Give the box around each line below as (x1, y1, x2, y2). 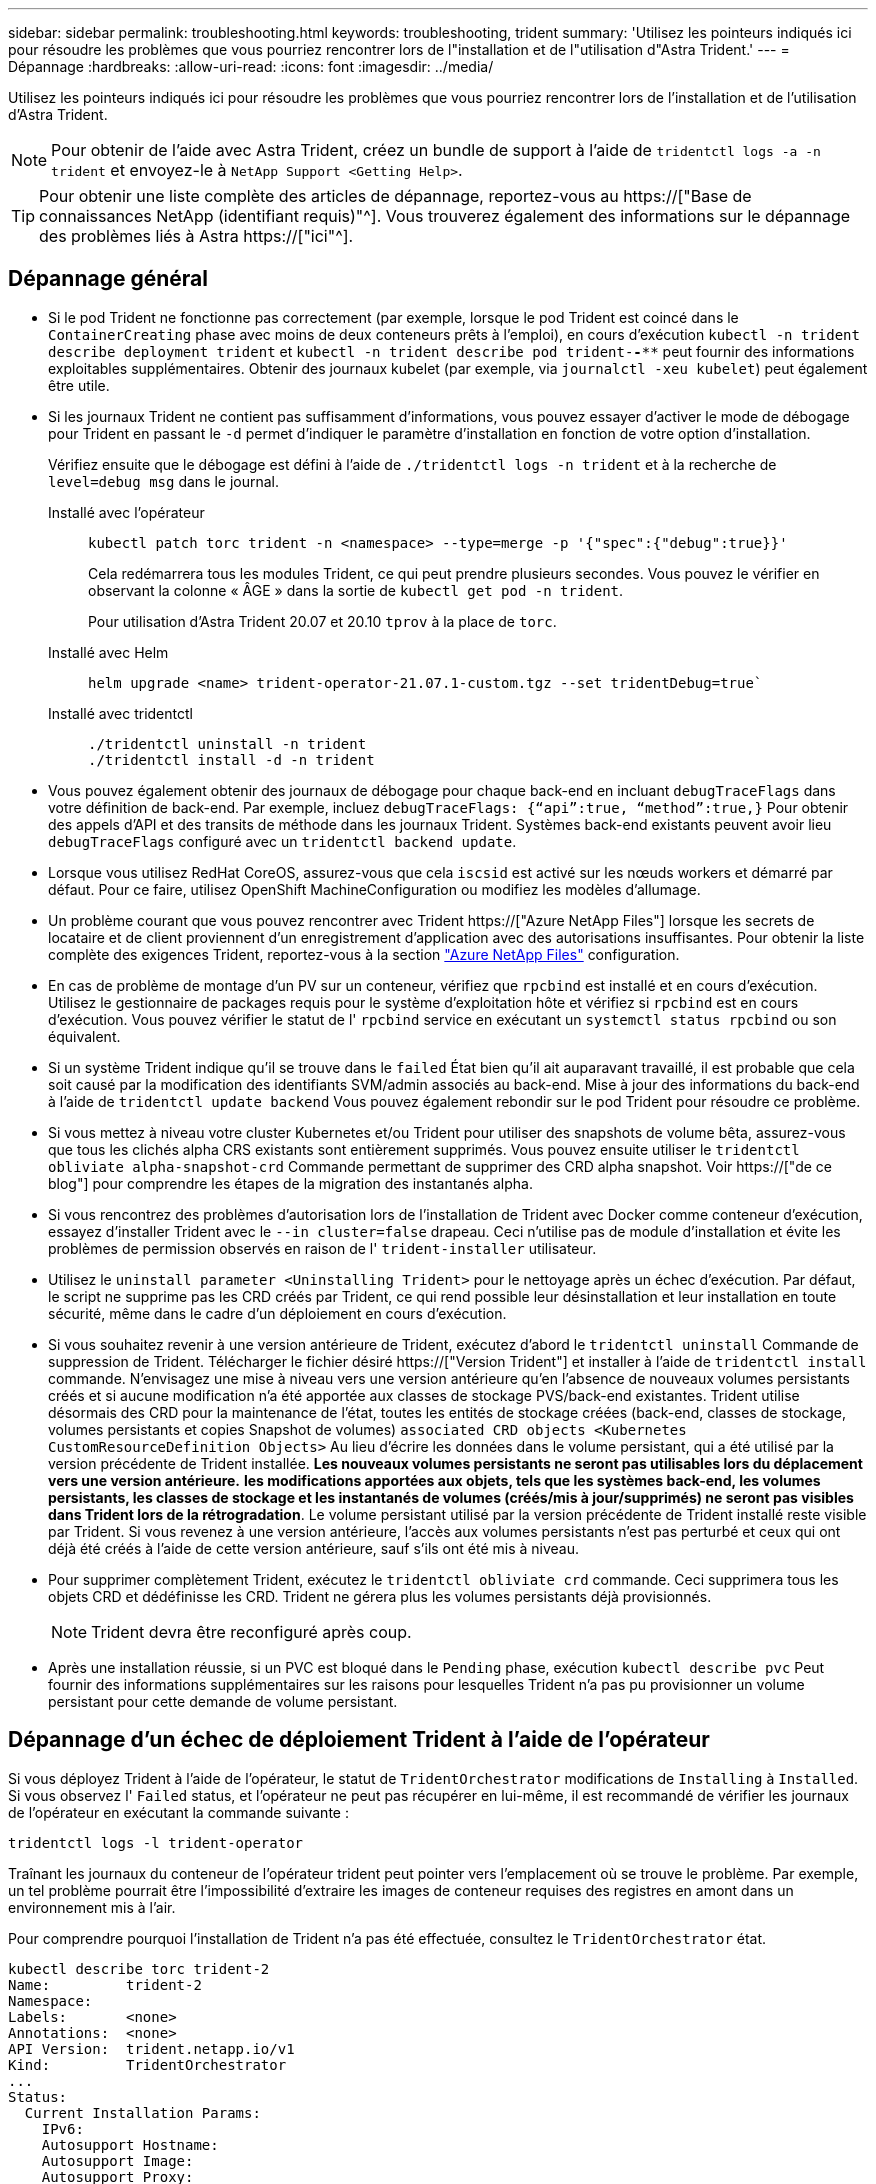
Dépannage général (8, 266, 208, 292)
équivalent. (48, 1027, 121, 1045)
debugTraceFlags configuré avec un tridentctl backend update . (48, 832, 517, 850)
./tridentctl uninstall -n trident (88, 735, 367, 752)
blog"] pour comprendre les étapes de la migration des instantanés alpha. (48, 1174, 533, 1192)
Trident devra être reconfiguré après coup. (91, 1621, 412, 1642)
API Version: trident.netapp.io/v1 (8, 2040, 295, 2057)
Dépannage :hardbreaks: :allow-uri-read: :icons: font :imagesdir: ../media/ (8, 58, 494, 75)
